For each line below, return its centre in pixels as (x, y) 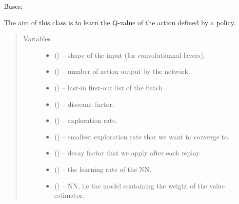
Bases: (13, 6)
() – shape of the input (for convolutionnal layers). (130, 55)
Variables (37, 39)
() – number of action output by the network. (122, 71)
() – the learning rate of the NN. (103, 169)
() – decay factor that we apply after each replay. (128, 153)
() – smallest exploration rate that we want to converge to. (142, 136)
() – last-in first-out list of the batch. (109, 87)
